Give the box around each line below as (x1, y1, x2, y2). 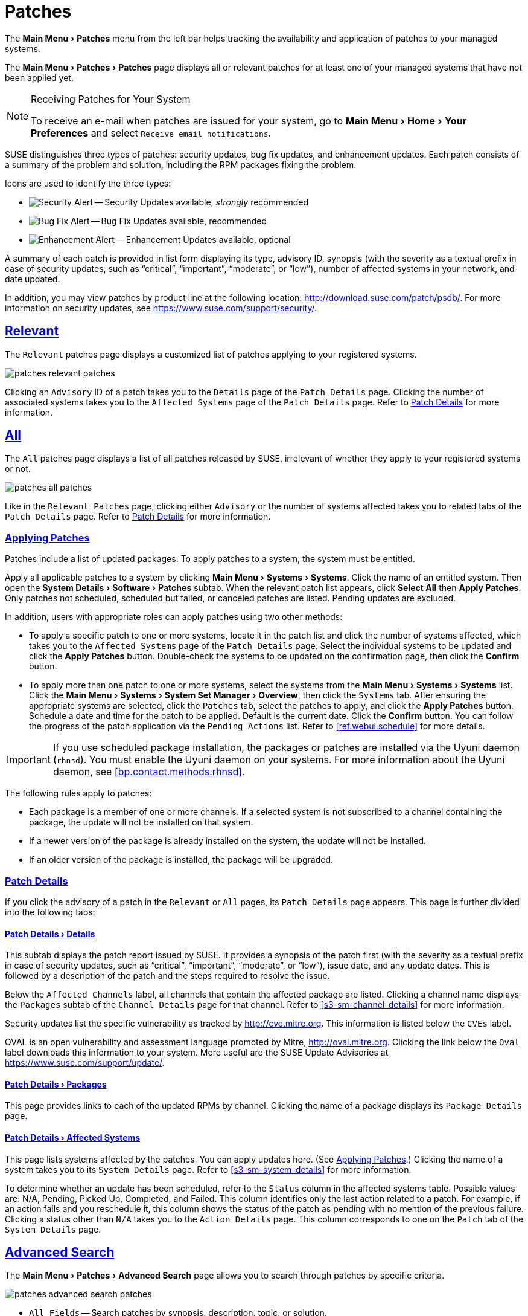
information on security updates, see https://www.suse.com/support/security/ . (5, 302, 317, 313)
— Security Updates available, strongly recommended (94, 196, 308, 207)
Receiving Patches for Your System (31, 92, 191, 105)
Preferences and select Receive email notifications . (31, 126, 272, 139)
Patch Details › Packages (5, 1079, 107, 1089)
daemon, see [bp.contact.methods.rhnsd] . (52, 766, 245, 778)
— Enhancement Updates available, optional (116, 234, 291, 245)
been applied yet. (5, 72, 74, 83)
